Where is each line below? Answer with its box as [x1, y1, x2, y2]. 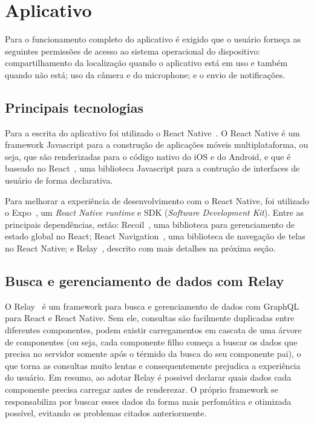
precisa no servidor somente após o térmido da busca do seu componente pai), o [5, 347, 301, 360]
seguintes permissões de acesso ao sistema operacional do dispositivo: [5, 44, 261, 57]
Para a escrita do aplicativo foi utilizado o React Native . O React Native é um [5, 126, 300, 139]
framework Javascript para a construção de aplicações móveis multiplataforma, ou [5, 138, 309, 151]
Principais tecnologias [5, 98, 143, 116]
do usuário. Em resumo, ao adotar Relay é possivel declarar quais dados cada [5, 371, 292, 384]
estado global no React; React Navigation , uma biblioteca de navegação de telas [5, 230, 306, 242]
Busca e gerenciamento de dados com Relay [5, 271, 284, 290]
